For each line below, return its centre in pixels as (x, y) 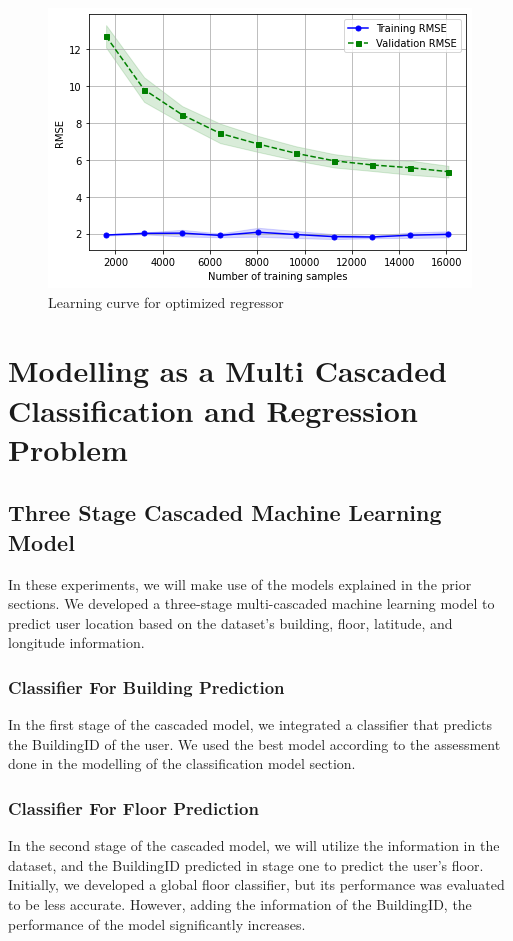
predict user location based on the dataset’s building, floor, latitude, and (230, 622)
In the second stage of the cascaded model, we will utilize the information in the (254, 845)
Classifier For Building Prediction (146, 686)
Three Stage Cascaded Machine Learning (225, 512)
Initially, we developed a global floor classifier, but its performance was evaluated (256, 884)
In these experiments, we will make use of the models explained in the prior (240, 583)
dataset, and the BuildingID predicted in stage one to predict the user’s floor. (246, 864)
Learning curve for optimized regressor (166, 301)
